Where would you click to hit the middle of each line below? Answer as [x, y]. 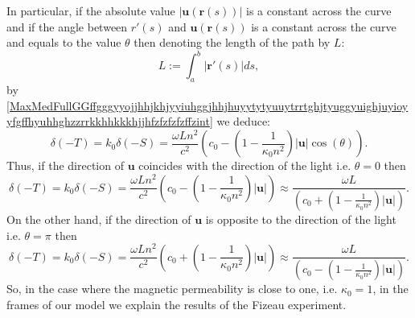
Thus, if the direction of [65, 165]
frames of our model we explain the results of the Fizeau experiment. [177, 304]
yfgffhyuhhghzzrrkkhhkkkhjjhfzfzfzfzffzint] [110, 121]
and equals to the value [64, 42]
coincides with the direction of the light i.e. [245, 165]
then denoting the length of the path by [232, 42]
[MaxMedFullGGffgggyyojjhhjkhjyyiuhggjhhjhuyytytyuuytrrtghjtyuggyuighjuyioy [207, 105]
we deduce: [243, 121]
